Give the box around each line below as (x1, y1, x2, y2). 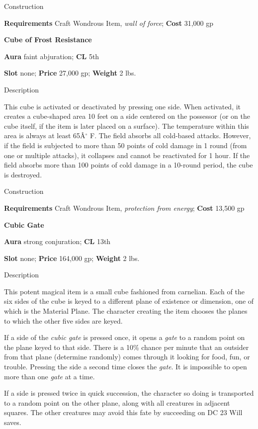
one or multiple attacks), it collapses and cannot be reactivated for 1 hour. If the (4, 150, 250, 160)
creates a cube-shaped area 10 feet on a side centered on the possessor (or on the (4, 111, 250, 121)
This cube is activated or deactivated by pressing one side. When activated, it (4, 101, 241, 111)
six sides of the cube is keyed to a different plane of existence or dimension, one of (4, 296, 254, 306)
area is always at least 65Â (4, 130, 86, 141)
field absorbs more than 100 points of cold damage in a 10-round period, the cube (4, 160, 253, 170)
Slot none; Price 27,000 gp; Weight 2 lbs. (4, 68, 136, 78)
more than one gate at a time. (4, 371, 95, 381)
